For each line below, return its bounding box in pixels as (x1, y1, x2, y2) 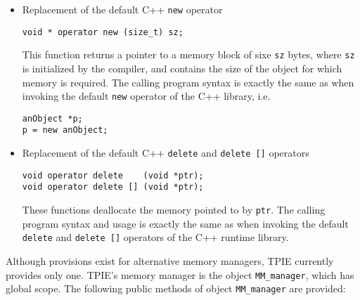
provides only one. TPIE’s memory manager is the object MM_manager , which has (6, 267, 354, 282)
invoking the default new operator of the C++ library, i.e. (22, 89, 271, 103)
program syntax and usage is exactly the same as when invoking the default (22, 216, 349, 230)
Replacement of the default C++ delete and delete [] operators (22, 145, 309, 160)
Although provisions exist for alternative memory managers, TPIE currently (6, 254, 334, 268)
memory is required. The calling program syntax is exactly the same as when (22, 74, 354, 89)
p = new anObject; (22, 125, 108, 136)
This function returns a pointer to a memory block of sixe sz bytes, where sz (22, 47, 355, 62)
